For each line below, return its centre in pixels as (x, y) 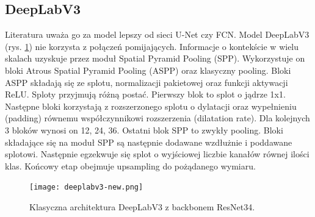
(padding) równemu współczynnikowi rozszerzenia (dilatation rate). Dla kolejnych (157, 118)
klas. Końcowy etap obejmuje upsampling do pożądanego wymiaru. (130, 165)
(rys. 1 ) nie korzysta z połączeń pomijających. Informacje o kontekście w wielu (152, 46)
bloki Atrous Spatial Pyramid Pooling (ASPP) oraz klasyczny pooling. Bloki (148, 70)
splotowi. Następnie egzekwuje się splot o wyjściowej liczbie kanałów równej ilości (157, 154)
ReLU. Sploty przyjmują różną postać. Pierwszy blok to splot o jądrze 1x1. (145, 94)
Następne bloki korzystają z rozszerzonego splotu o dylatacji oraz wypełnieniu (151, 106)
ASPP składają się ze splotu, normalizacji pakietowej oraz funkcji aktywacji (147, 82)
